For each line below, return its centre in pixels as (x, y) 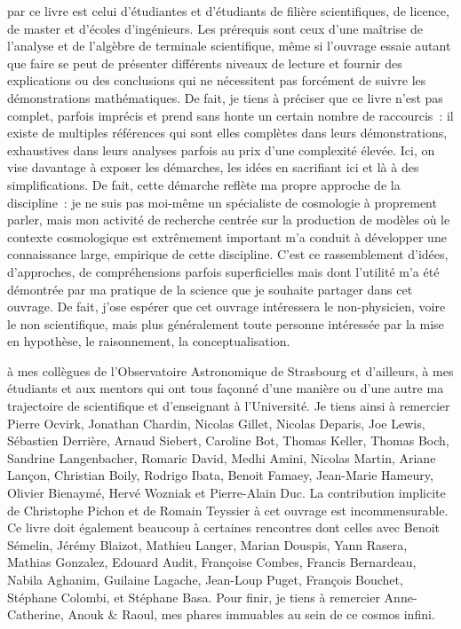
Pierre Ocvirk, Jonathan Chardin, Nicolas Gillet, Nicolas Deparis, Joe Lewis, (216, 423)
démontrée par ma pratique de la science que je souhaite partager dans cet (210, 289)
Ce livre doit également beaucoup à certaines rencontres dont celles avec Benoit (224, 527)
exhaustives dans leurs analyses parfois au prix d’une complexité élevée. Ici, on (221, 149)
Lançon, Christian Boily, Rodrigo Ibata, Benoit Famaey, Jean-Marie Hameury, (220, 475)
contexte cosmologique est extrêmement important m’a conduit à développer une (227, 236)
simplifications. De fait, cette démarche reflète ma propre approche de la (204, 184)
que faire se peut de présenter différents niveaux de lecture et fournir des (205, 63)
